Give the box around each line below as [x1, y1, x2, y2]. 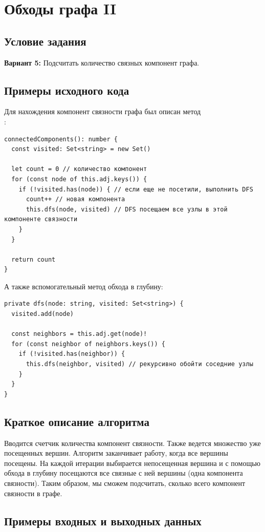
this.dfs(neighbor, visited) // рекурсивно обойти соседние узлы [26, 360, 253, 368]
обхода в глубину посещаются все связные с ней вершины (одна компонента [4, 467, 243, 478]
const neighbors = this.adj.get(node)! [11, 330, 147, 338]
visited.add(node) [11, 310, 74, 318]
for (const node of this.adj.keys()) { [11, 175, 147, 183]
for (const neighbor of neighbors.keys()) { [11, 340, 165, 348]
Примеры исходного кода [4, 82, 129, 98]
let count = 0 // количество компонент [11, 165, 147, 173]
